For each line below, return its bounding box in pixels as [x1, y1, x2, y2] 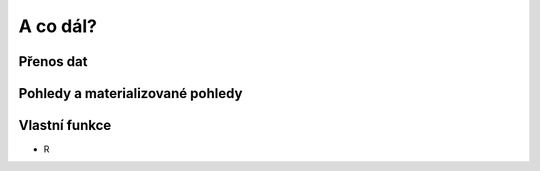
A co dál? [18, 15, 97, 37]
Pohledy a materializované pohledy [18, 85, 243, 102]
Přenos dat [18, 53, 88, 70]
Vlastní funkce [18, 117, 112, 134]
